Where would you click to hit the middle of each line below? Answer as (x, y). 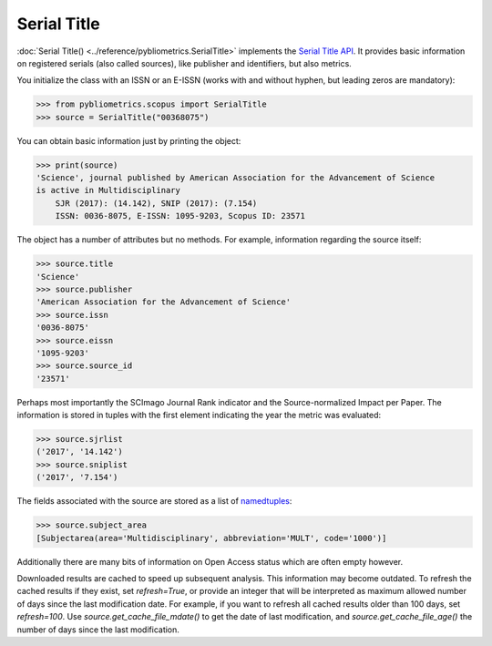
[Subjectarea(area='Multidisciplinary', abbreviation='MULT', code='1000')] (211, 538)
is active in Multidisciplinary (108, 190)
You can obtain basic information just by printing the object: (129, 140)
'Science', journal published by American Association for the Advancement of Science (236, 178)
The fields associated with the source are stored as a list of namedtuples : (154, 501)
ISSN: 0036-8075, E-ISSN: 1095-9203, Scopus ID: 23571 (180, 216)
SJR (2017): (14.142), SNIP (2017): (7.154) (156, 203)
